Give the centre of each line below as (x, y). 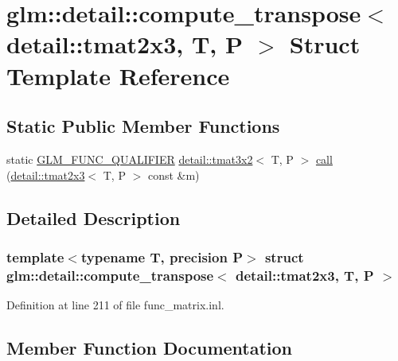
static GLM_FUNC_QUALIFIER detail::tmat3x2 (130, 159)
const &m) (174, 175)
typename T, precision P (162, 256)
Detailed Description (94, 217)
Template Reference (118, 75)
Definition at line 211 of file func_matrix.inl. (115, 305)
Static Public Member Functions (143, 126)
